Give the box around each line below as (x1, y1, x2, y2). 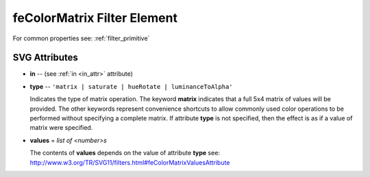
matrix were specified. (29, 124, 93, 132)
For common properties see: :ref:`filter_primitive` (12, 34, 150, 42)
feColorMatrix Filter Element (12, 10, 178, 25)
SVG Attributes (12, 52, 78, 64)
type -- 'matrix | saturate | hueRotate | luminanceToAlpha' (29, 82, 233, 90)
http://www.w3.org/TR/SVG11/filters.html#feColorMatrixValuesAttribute (29, 158, 230, 167)
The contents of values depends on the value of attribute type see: (29, 149, 221, 157)
